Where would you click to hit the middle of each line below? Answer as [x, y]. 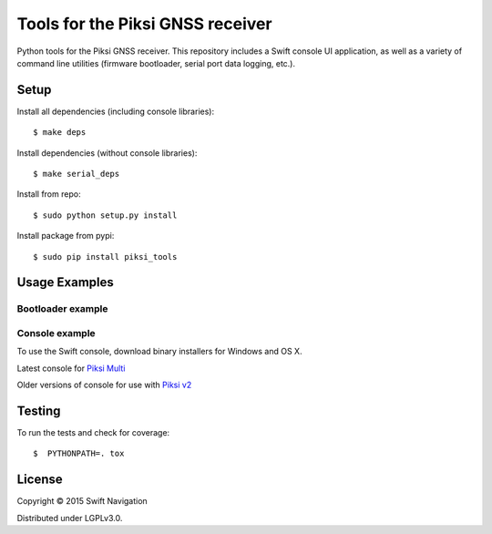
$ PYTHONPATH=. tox [79, 454]
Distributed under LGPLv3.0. [70, 518]
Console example [56, 333]
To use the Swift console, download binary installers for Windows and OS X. [159, 352]
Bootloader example [62, 309]
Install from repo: [49, 194]
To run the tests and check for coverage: [93, 432]
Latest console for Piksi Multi [71, 368]
